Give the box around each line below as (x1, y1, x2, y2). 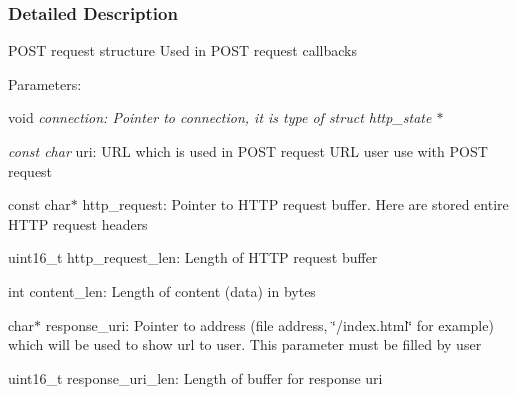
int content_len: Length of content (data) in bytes (8, 280, 316, 301)
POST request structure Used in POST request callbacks (8, 40, 357, 61)
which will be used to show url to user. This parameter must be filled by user (8, 334, 482, 355)
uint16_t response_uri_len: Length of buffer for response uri (8, 367, 383, 388)
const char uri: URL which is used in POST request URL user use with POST (8, 141, 488, 161)
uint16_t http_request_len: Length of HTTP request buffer (8, 247, 378, 268)
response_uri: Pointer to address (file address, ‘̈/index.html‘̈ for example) (45, 314, 494, 335)
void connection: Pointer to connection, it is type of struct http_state (8, 107, 432, 128)
